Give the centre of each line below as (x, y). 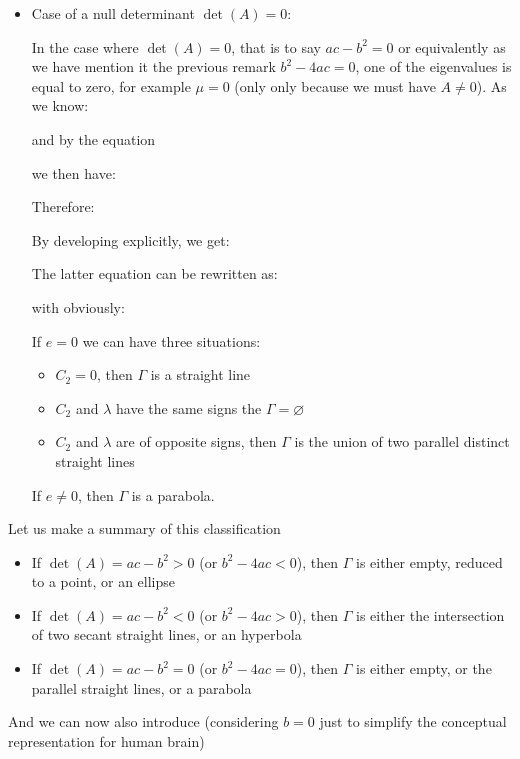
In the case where (85, 46)
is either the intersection (430, 614)
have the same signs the (189, 407)
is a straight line (200, 374)
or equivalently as (452, 46)
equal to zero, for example (111, 85)
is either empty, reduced (429, 561)
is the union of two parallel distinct (402, 441)
